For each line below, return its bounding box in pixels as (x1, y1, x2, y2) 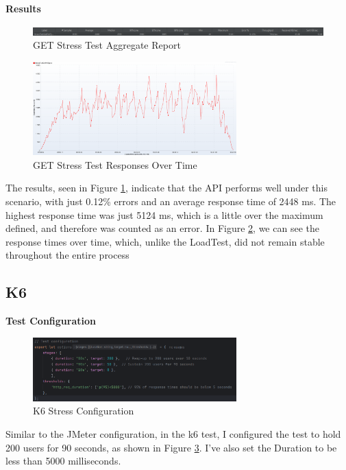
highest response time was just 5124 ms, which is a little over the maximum (5, 207, 323, 222)
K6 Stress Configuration (33, 403, 134, 418)
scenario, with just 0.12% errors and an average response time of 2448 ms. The (5, 194, 336, 209)
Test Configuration (5, 314, 96, 328)
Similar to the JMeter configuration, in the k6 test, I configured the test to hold (5, 426, 341, 440)
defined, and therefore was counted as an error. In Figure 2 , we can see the (5, 221, 319, 235)
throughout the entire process (5, 248, 129, 262)
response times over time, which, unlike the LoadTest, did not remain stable (5, 234, 325, 248)
